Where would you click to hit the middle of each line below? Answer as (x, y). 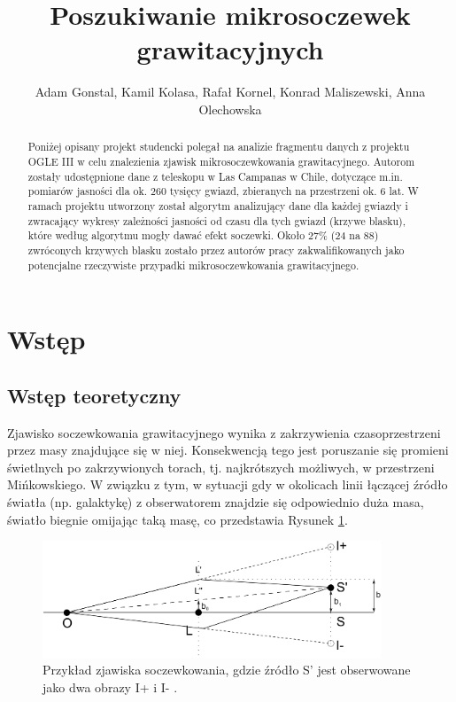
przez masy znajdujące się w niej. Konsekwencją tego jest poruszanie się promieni (228, 450)
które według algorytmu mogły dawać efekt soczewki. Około (166, 235)
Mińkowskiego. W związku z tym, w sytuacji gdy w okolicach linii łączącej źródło (228, 484)
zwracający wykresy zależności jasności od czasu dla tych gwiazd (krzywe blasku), (216, 220)
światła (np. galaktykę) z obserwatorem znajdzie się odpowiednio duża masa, (216, 501)
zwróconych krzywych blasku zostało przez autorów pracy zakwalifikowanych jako (216, 250)
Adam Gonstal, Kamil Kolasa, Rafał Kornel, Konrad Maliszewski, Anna (230, 92)
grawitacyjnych (230, 49)
